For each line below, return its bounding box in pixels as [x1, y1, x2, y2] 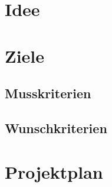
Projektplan [5, 159, 103, 183]
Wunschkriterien [5, 118, 107, 137]
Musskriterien [5, 84, 91, 102]
